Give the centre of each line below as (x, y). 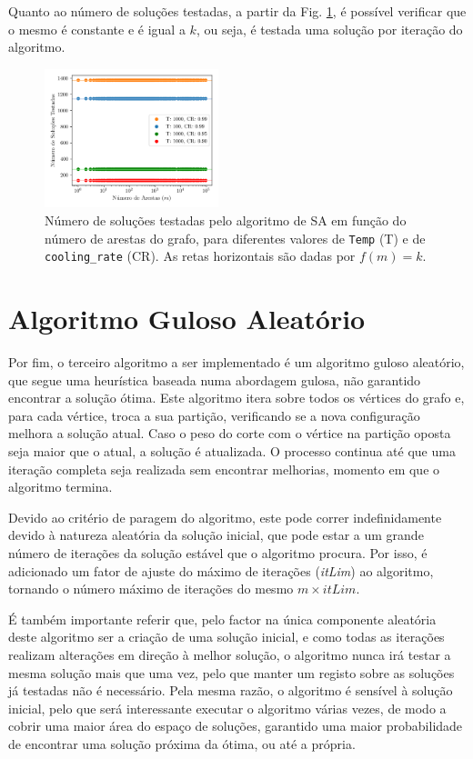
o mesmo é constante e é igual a (97, 29)
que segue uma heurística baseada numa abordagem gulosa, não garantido (215, 379)
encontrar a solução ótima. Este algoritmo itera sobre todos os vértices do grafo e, (236, 398)
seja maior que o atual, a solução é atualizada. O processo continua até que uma (232, 450)
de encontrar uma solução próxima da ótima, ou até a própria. (182, 743)
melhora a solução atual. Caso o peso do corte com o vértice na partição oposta (230, 433)
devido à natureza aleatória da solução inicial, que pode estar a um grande (216, 535)
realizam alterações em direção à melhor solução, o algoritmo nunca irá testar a (230, 654)
